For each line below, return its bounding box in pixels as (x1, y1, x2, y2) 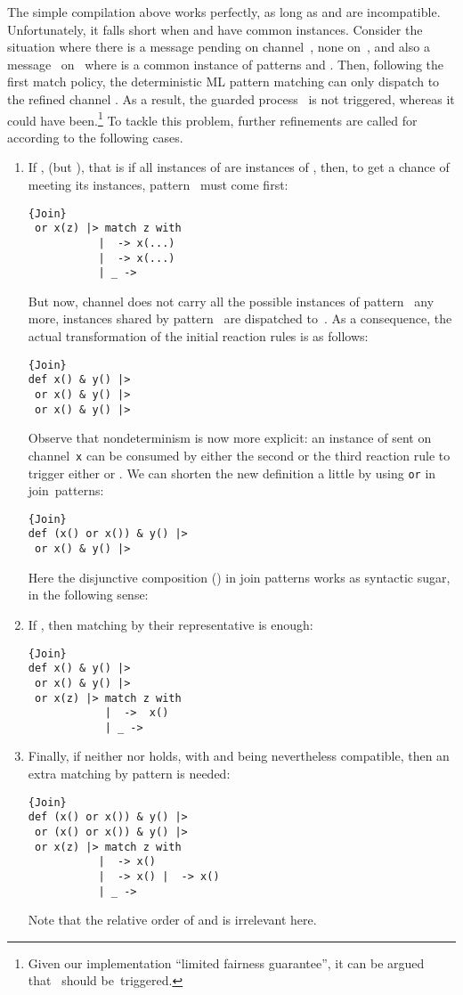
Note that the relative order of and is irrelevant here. (28, 910, 317, 929)
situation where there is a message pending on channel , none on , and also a (7, 37, 430, 56)
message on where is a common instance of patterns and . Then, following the (7, 54, 444, 73)
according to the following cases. (7, 127, 183, 146)
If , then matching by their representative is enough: (28, 615, 313, 633)
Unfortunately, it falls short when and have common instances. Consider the (7, 20, 423, 38)
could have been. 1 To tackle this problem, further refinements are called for (7, 108, 418, 129)
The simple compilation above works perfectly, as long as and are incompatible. (7, 3, 441, 20)
